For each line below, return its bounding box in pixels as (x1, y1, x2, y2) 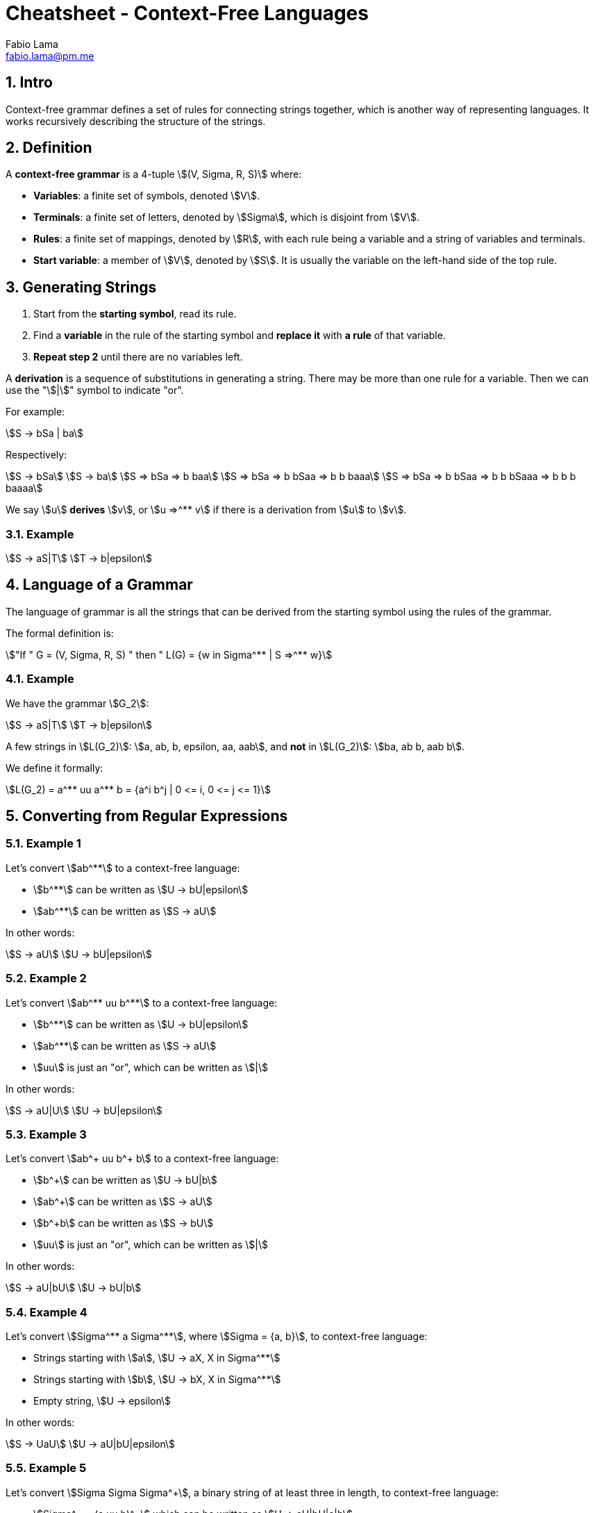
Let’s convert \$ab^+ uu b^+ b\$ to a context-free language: (6, 1152, 279, 1165)
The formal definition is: (6, 627, 114, 639)
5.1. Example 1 (6, 836, 81, 851)
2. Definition (6, 139, 92, 157)
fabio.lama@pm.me (6, 49, 94, 62)
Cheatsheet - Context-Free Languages (6, 1, 369, 25)
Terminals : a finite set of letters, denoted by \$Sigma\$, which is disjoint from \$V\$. (33, 211, 420, 224)
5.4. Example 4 (6, 1305, 87, 1319)
